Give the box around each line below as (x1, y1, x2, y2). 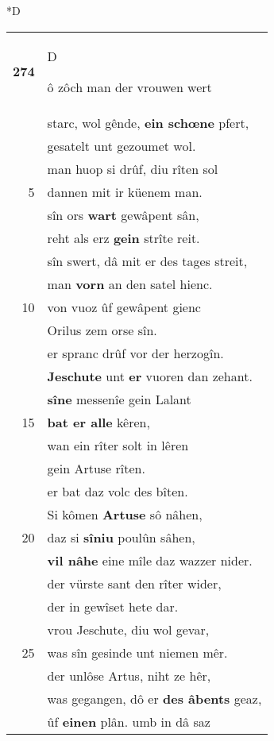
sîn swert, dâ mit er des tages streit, (47, 251, 248, 270)
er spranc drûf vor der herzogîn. (47, 343, 224, 362)
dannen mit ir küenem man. (47, 182, 203, 201)
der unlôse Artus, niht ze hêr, (47, 666, 211, 685)
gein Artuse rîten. (47, 458, 145, 477)
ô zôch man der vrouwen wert (47, 77, 212, 96)
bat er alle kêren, (47, 412, 150, 431)
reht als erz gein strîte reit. (47, 228, 200, 247)
